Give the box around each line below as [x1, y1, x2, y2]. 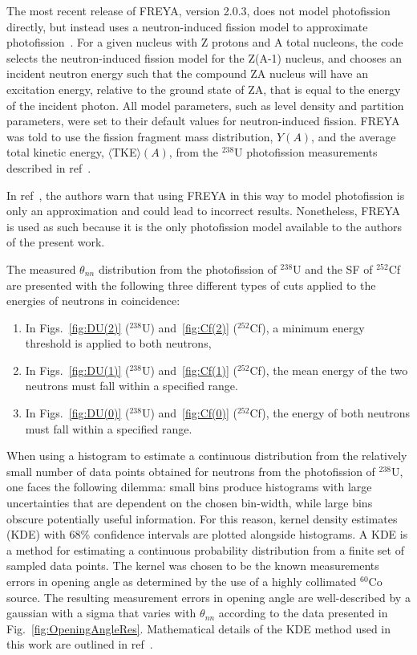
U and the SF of [293, 260, 373, 277]
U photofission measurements [234, 144, 378, 161]
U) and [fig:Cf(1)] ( [141, 361, 237, 378]
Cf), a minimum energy [249, 319, 365, 336]
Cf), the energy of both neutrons [249, 405, 411, 421]
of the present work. [6, 234, 105, 250]
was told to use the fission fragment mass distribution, [6, 128, 273, 144]
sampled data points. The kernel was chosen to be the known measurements [6, 557, 379, 574]
